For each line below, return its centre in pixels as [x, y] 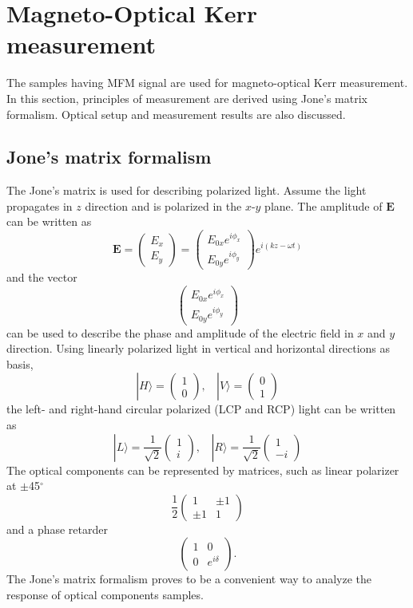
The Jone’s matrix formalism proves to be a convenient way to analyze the [189, 579]
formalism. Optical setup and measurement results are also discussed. [176, 114]
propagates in [40, 205]
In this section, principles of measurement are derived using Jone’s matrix [187, 98]
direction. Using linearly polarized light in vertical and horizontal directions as [199, 348]
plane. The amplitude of [324, 205]
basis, [20, 363]
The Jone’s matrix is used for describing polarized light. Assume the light [187, 190]
